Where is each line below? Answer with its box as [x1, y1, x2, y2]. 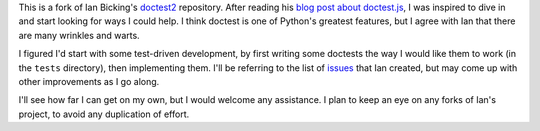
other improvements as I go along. [18, 75, 160, 87]
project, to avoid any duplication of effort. [18, 108, 190, 120]
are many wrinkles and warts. [18, 29, 140, 41]
